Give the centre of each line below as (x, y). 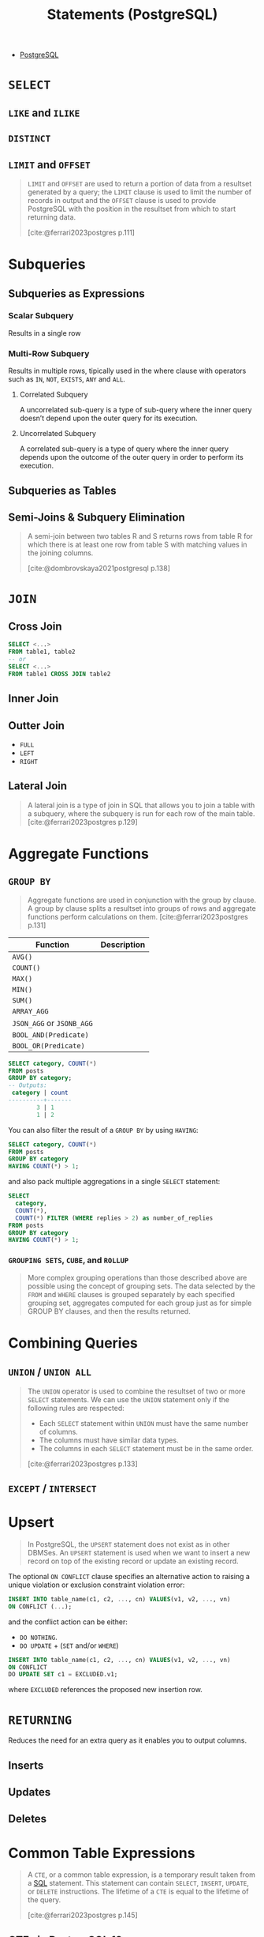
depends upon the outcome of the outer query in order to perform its (132, 457)
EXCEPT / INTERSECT (52, 1489)
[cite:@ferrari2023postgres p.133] (82, 1464)
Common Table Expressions (102, 1853)
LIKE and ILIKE (44, 113)
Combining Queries (73, 1343)
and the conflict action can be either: (68, 1622)
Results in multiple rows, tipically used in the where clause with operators (127, 371)
